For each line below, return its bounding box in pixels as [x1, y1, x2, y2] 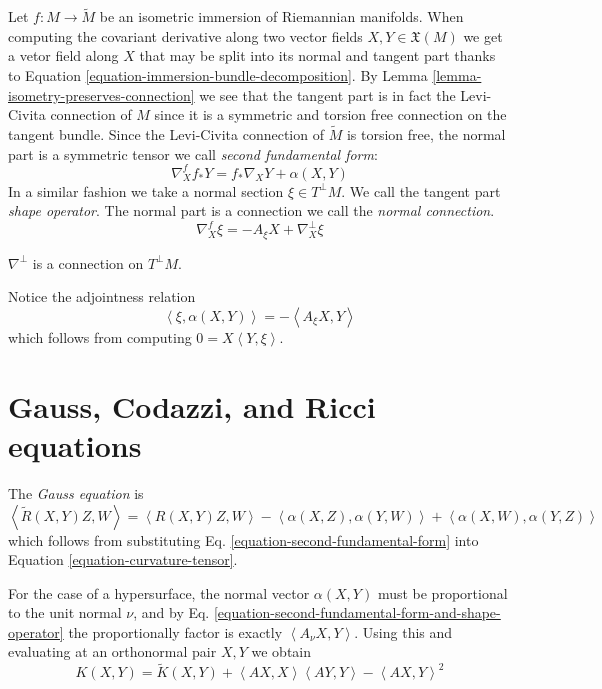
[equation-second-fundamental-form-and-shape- [213, 602, 501, 623]
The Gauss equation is [8, 482, 144, 503]
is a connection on [32, 252, 144, 273]
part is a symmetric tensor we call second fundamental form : [8, 143, 378, 164]
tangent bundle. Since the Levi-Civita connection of [8, 124, 324, 144]
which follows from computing [8, 327, 192, 348]
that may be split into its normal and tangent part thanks [139, 45, 496, 66]
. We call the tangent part [341, 180, 501, 201]
